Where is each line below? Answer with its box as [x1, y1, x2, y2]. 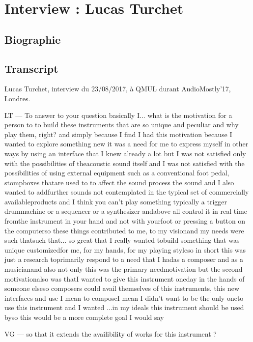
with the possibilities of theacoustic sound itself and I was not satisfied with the [4, 158, 245, 168]
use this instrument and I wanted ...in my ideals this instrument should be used [4, 302, 244, 313]
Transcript [4, 60, 58, 76]
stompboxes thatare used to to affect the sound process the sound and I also [4, 177, 234, 187]
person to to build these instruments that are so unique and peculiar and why [4, 119, 239, 130]
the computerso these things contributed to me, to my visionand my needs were [4, 225, 244, 235]
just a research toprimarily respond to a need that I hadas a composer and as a [4, 254, 244, 264]
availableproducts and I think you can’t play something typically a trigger [4, 196, 227, 206]
